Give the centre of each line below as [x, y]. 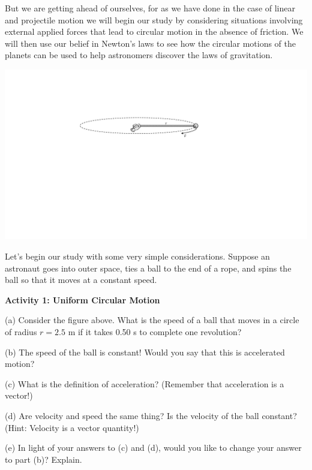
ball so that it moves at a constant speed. [81, 280]
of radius [21, 332]
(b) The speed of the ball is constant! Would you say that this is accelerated [145, 352]
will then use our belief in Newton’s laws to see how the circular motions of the [151, 43]
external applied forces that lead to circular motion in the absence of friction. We [154, 31]
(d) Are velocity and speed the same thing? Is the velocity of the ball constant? [151, 415]
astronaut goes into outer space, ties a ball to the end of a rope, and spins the [148, 268]
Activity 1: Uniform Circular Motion [82, 299]
